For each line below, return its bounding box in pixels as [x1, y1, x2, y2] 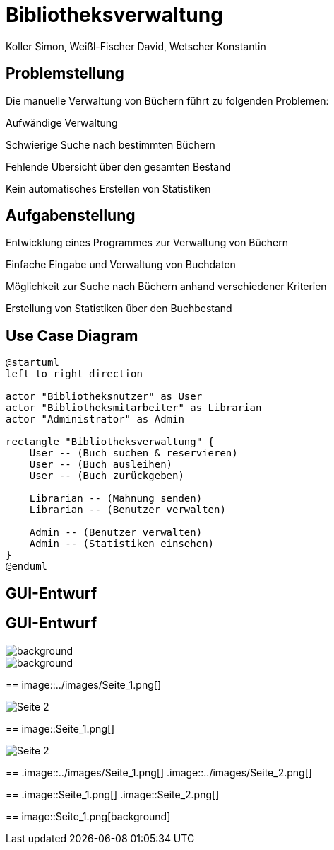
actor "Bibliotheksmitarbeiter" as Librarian [6, 402, 262, 414]
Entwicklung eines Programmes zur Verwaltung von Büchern [6, 236, 289, 249]
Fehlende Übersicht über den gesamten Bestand [6, 160, 231, 173]
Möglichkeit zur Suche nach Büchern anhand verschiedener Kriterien [6, 280, 327, 293]
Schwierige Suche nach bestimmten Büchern [6, 138, 215, 151]
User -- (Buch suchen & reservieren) [29, 447, 238, 459]
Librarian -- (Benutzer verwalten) [29, 504, 226, 516]
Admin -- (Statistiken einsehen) [29, 538, 215, 550]
